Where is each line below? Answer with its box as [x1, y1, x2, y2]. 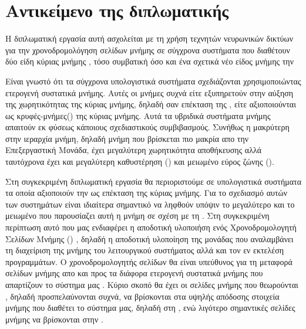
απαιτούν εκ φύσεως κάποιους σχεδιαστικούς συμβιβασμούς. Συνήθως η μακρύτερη [5, 121, 290, 133]
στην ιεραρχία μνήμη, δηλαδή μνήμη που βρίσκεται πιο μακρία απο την [5, 132, 249, 144]
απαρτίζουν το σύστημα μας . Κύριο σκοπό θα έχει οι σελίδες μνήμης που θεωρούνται [5, 279, 298, 290]
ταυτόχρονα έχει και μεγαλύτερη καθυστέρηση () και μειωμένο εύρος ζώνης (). [5, 155, 274, 168]
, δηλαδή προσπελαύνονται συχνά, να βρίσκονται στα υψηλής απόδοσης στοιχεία [5, 290, 280, 302]
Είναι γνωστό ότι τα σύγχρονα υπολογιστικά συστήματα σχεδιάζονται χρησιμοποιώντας [5, 74, 301, 87]
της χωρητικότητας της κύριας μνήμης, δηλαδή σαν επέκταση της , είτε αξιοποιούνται [5, 98, 296, 110]
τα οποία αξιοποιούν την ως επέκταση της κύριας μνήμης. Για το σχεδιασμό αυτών [5, 186, 288, 199]
